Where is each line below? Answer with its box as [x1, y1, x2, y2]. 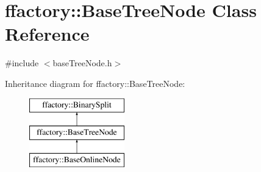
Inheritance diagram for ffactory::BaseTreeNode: [5, 77, 185, 89]
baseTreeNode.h [52, 57, 112, 69]
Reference [5, 21, 90, 46]
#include [5, 57, 39, 69]
